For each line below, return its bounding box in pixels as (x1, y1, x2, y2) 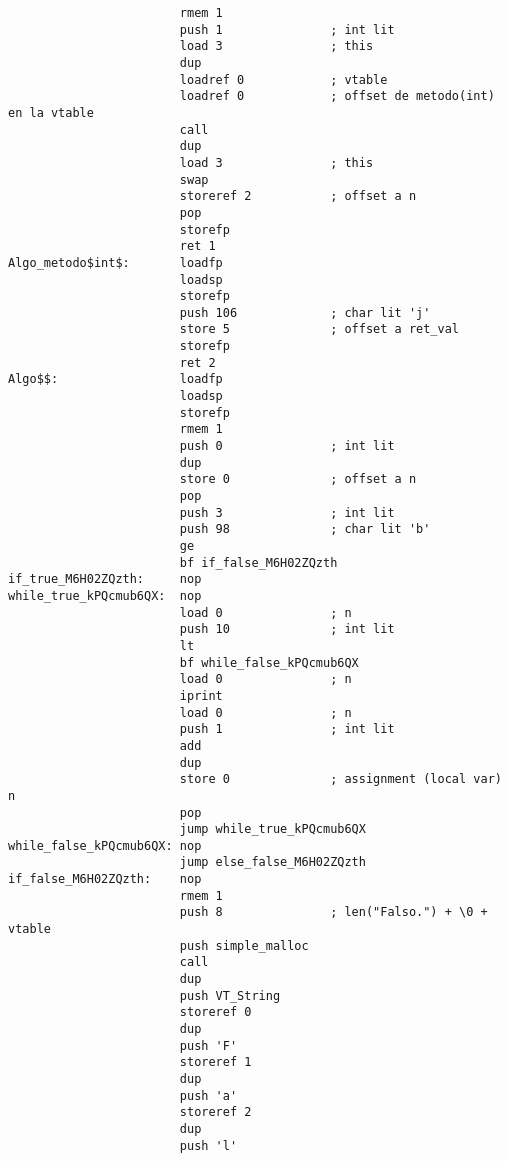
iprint (179, 688, 223, 703)
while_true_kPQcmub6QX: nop (8, 588, 202, 603)
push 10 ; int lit (179, 622, 395, 637)
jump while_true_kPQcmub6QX (179, 822, 366, 837)
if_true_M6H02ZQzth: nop (8, 572, 202, 587)
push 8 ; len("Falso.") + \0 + (179, 905, 488, 920)
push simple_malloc (179, 938, 309, 953)
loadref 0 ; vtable (179, 72, 388, 87)
